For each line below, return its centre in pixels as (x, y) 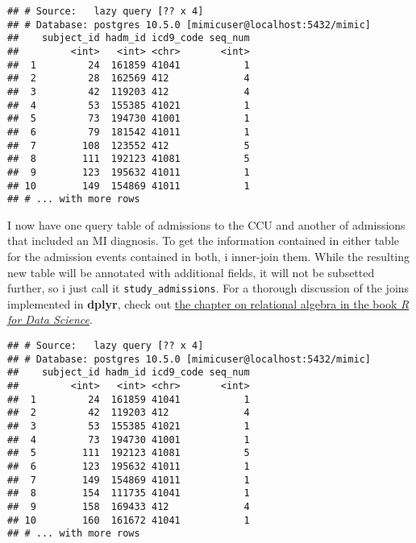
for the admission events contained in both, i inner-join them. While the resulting (209, 257)
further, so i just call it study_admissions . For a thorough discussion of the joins (208, 288)
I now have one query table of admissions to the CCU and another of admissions (206, 224)
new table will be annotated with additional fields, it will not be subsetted (191, 272)
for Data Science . (50, 319)
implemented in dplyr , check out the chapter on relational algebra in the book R (208, 303)
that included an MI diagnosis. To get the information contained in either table (203, 240)
